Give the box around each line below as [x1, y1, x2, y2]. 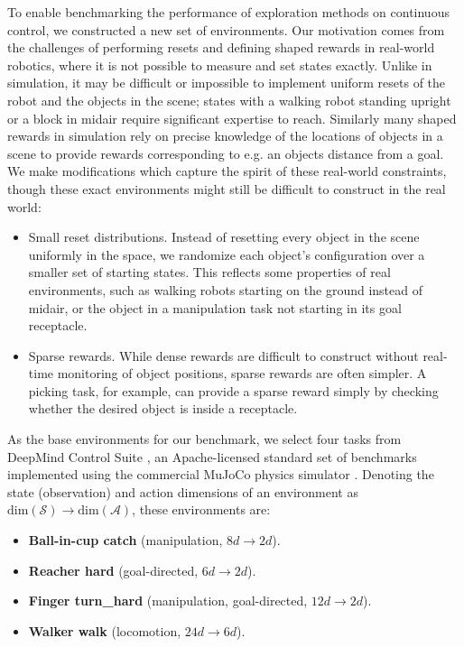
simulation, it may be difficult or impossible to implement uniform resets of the [7, 73, 446, 92]
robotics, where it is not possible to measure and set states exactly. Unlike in [7, 55, 432, 74]
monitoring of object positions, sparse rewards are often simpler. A [57, 364, 427, 383]
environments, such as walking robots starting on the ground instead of [28, 280, 422, 299]
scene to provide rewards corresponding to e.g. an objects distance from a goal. [7, 143, 444, 162]
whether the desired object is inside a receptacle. [28, 399, 298, 418]
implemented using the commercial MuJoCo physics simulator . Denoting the [7, 465, 434, 484]
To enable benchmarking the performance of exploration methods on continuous [7, 3, 450, 21]
